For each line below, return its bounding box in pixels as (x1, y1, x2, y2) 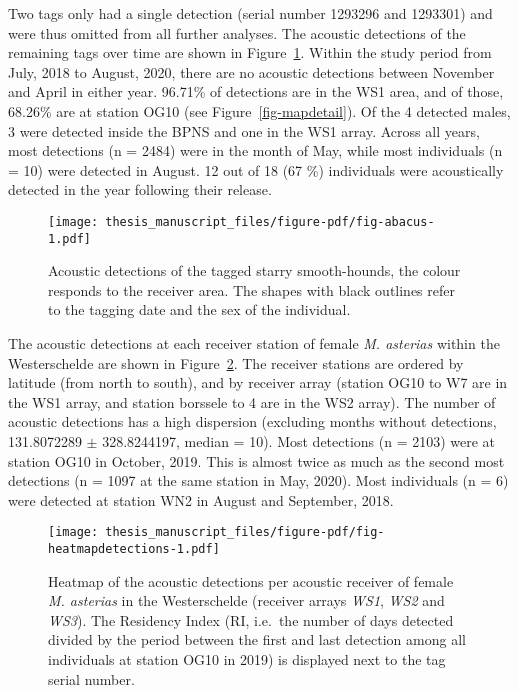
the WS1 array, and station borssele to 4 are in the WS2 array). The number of (8, 391, 496, 412)
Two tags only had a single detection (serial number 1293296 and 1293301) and (8, 3, 493, 23)
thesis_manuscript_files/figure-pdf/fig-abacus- (105, 214, 435, 229)
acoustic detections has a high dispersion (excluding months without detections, (8, 411, 497, 432)
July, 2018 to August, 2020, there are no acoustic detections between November (8, 61, 495, 82)
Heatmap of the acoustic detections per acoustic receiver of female (48, 570, 454, 591)
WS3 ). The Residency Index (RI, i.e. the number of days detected (48, 609, 454, 630)
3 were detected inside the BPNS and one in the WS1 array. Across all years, (8, 120, 480, 141)
